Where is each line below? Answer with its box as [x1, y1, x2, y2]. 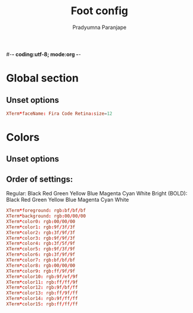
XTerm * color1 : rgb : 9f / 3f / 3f [6, 224, 76, 230]
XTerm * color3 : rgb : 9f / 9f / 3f [6, 235, 76, 241]
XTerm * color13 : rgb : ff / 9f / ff [6, 290, 78, 296]
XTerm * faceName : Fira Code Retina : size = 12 [6, 111, 112, 117]
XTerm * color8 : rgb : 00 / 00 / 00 [6, 262, 76, 269]
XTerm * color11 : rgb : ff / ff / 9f [6, 279, 78, 285]
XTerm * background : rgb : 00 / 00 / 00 [6, 213, 86, 220]
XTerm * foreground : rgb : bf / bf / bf [6, 208, 86, 214]
